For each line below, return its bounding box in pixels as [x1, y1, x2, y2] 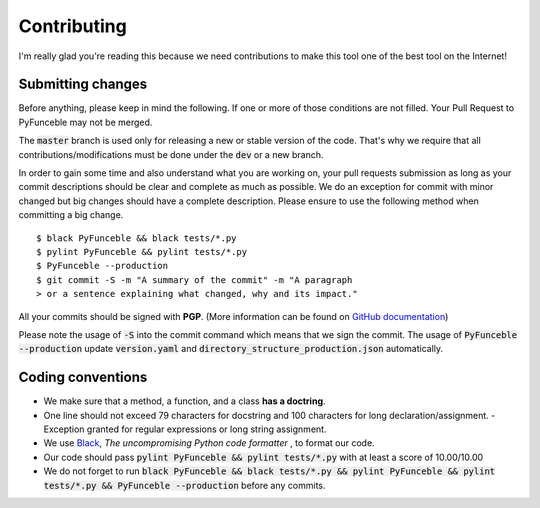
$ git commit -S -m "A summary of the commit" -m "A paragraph [36, 274, 353, 285]
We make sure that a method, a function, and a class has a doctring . [43, 395, 326, 407]
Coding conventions [18, 369, 148, 386]
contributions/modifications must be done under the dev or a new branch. [18, 148, 324, 160]
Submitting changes [18, 76, 148, 93]
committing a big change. [18, 209, 124, 221]
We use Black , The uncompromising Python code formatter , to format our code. [43, 437, 375, 449]
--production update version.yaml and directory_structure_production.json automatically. [18, 343, 444, 355]
